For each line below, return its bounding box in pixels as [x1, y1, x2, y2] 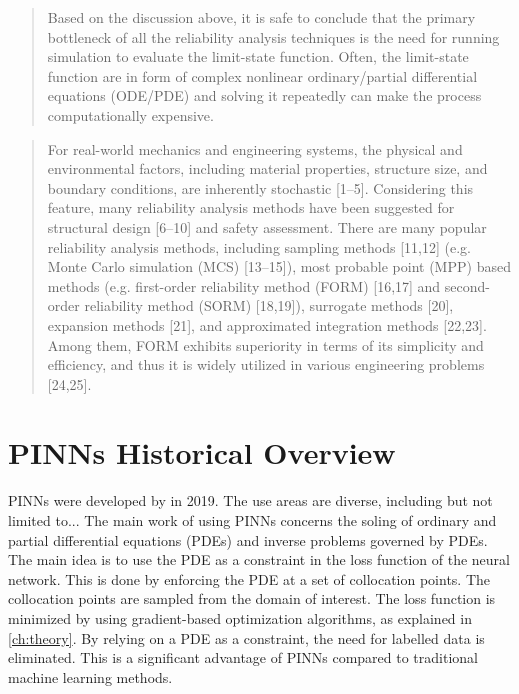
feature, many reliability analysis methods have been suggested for [47, 197, 455, 218]
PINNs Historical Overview [8, 432, 396, 473]
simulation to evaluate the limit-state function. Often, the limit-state [47, 46, 469, 67]
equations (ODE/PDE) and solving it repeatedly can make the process [47, 85, 482, 106]
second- [444, 275, 490, 296]
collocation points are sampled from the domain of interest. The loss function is [8, 588, 496, 609]
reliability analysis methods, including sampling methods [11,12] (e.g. [47, 236, 471, 257]
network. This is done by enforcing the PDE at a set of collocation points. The [8, 568, 491, 589]
